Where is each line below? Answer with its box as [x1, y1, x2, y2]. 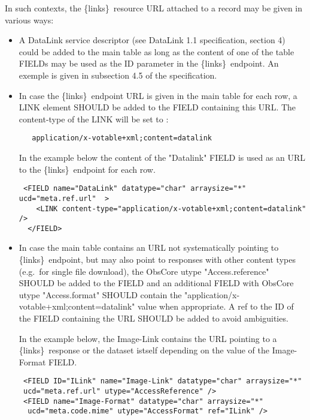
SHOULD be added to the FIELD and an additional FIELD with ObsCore [19, 277, 294, 289]
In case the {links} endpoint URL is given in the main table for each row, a [19, 89, 297, 101]
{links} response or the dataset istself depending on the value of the [19, 344, 270, 356]
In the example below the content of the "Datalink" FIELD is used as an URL [19, 151, 306, 163]
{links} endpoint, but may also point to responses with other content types [19, 253, 296, 266]
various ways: [5, 13, 54, 26]
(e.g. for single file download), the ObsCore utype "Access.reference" [19, 265, 269, 277]
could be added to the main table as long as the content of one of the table [19, 45, 294, 58]
